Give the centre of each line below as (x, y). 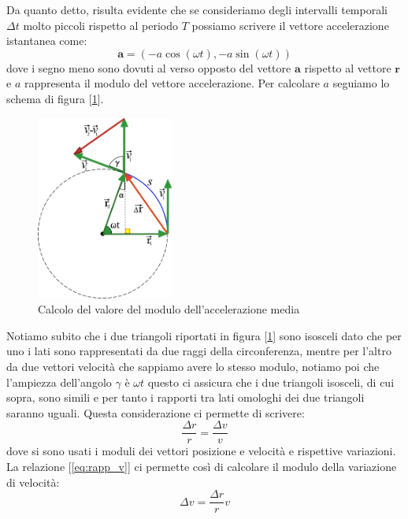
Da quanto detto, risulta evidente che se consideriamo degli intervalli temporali (197, 9)
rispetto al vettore (348, 67)
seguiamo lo (361, 83)
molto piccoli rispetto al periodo (100, 25)
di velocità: (33, 482)
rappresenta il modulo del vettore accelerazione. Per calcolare (172, 83)
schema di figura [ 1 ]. (55, 98)
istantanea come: (47, 41)
